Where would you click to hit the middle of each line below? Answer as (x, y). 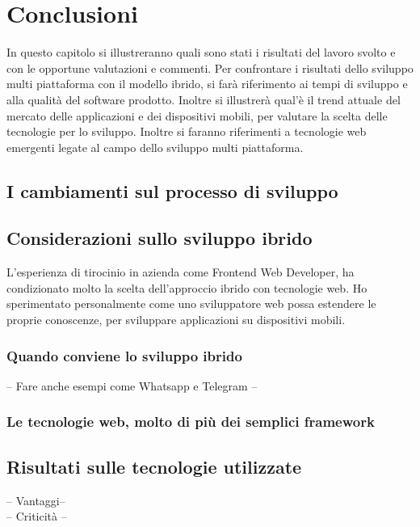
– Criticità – (37, 516)
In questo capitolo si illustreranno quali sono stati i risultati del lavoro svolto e (201, 52)
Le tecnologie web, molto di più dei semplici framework (191, 422)
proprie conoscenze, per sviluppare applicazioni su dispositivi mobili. (176, 320)
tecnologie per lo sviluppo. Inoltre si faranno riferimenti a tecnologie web (187, 131)
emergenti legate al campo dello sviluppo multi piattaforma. (155, 147)
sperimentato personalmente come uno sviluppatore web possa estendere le (191, 304)
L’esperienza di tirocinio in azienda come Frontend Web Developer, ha (181, 272)
